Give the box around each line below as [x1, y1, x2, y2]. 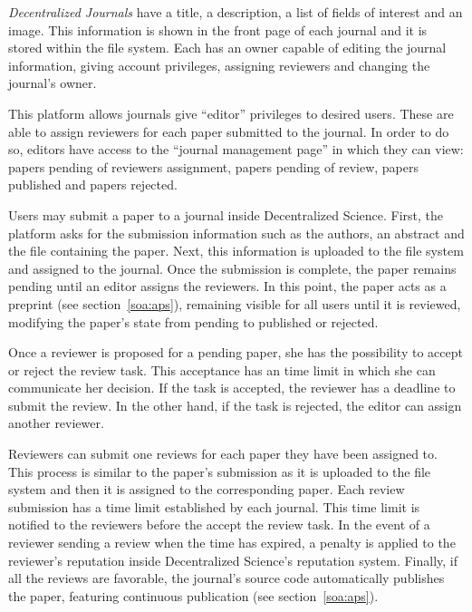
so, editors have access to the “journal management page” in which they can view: [8, 140, 464, 159]
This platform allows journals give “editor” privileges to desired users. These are [8, 103, 454, 122]
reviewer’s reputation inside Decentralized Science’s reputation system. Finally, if [8, 550, 458, 569]
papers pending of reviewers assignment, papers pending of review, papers [8, 157, 419, 176]
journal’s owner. [8, 73, 97, 92]
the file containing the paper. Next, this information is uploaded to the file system [8, 241, 464, 260]
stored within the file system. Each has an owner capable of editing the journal [8, 38, 447, 57]
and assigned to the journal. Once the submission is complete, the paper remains [8, 258, 457, 277]
